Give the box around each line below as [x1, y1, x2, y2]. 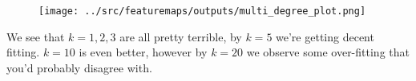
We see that [6, 28, 65, 44]
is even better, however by [79, 44, 208, 60]
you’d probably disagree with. [6, 59, 152, 75]
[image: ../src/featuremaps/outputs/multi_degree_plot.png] [38, 6, 366, 17]
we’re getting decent [276, 28, 374, 44]
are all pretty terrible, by [119, 28, 242, 44]
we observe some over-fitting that [246, 44, 410, 60]
